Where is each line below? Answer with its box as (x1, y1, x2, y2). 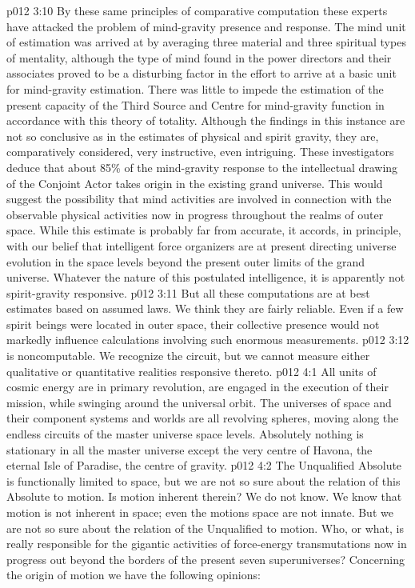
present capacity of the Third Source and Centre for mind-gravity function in (6, 96, 385, 113)
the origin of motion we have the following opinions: (6, 566, 261, 583)
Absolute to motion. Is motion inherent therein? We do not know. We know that (6, 488, 402, 505)
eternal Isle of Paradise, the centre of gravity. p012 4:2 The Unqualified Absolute (6, 457, 402, 474)
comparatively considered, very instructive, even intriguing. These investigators (6, 143, 394, 160)
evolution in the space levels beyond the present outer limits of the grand (6, 253, 365, 270)
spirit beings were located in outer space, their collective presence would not (6, 315, 380, 332)
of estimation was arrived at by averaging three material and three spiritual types (6, 34, 406, 50)
